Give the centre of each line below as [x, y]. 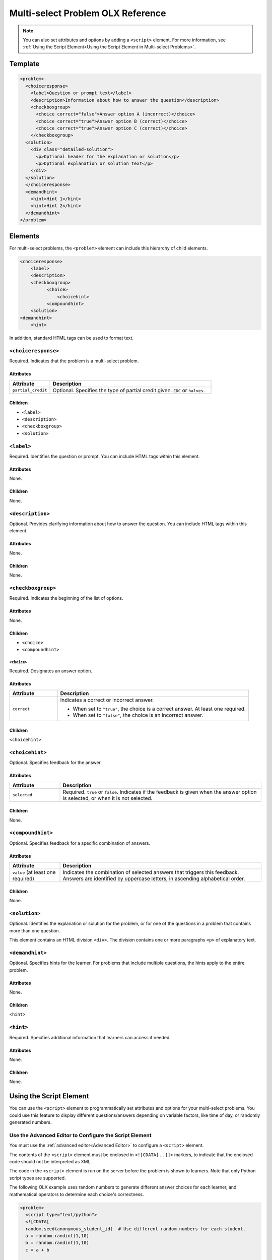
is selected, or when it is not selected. [108, 798]
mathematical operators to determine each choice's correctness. [77, 1194]
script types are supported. [38, 1178]
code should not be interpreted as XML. [51, 1161]
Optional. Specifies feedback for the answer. [55, 763]
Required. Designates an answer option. [51, 671]
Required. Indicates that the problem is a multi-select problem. [74, 361]
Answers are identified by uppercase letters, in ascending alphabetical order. [154, 878]
